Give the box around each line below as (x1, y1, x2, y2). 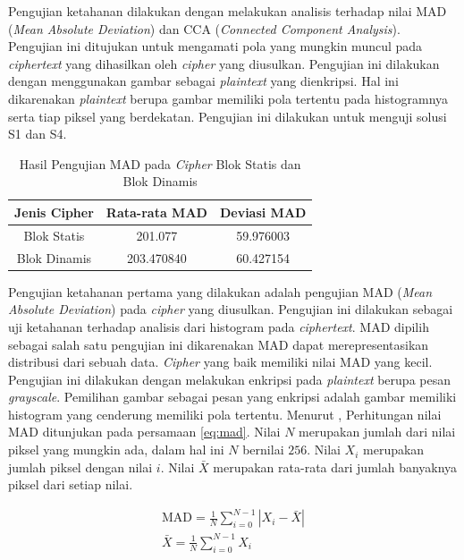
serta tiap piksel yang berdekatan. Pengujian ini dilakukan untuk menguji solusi (8, 106, 447, 125)
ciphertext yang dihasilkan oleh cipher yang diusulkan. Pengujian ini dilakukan (8, 54, 440, 72)
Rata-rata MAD (105, 202, 207, 221)
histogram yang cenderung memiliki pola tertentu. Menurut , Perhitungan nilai (8, 404, 442, 423)
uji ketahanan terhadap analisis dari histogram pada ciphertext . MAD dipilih (8, 317, 429, 335)
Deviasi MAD (219, 202, 307, 221)
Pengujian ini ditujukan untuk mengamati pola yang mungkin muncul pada (8, 37, 423, 55)
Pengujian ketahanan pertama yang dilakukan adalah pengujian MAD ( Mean (8, 282, 433, 301)
